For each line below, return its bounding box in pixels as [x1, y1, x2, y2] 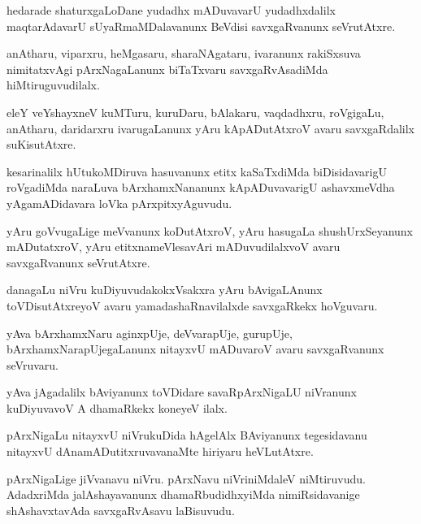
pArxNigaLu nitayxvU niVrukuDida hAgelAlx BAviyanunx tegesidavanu [7, 427, 367, 444]
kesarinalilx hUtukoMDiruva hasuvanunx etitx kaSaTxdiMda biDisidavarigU [7, 162, 387, 180]
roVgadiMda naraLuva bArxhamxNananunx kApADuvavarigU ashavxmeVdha [7, 179, 395, 196]
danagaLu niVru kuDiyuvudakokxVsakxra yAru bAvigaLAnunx [7, 281, 323, 298]
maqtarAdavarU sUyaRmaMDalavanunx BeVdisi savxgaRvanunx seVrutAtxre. [7, 17, 396, 34]
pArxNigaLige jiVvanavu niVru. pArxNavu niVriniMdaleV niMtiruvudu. [7, 470, 366, 487]
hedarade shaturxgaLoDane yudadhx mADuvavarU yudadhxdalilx [7, 2, 336, 18]
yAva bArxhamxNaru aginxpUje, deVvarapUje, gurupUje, [7, 324, 293, 341]
